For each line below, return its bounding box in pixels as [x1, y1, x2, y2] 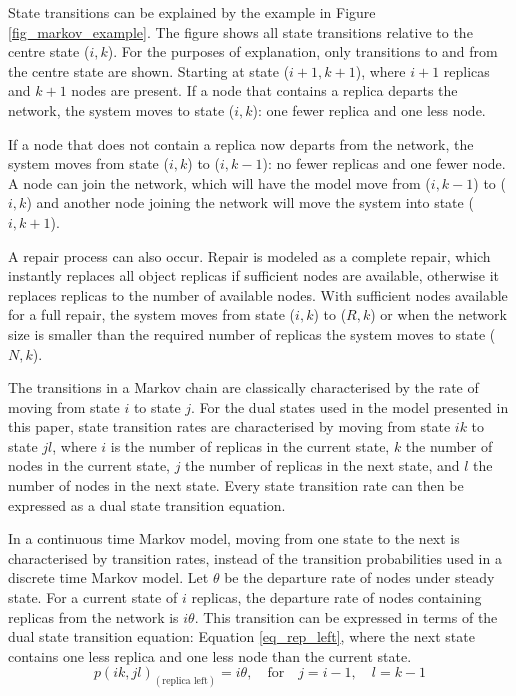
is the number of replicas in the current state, [110, 435, 390, 456]
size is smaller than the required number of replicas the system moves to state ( [8, 323, 496, 344]
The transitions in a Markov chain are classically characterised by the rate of [8, 377, 479, 398]
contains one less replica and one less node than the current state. [8, 645, 412, 666]
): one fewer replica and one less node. [252, 99, 486, 120]
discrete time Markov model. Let [8, 567, 209, 588]
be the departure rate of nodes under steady [224, 567, 495, 588]
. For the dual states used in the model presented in [191, 396, 509, 417]
